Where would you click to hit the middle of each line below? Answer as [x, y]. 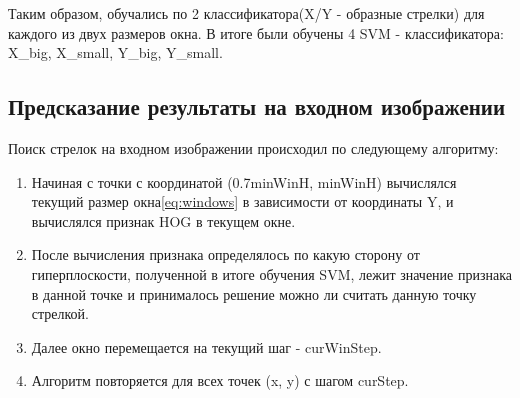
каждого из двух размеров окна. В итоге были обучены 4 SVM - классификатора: [256, 32]
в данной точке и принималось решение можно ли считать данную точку [254, 293]
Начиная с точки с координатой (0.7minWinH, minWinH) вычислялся [244, 181]
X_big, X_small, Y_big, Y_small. [115, 52]
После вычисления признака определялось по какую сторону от [225, 254]
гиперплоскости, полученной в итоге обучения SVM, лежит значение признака [271, 273]
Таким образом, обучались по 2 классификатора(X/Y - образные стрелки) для [246, 13]
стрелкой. [60, 313]
